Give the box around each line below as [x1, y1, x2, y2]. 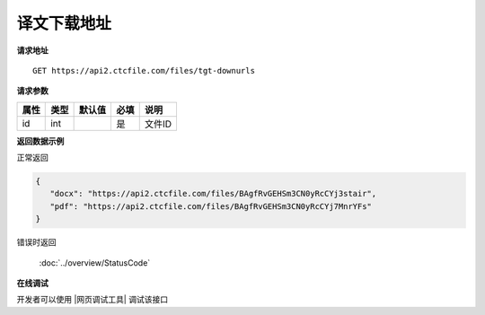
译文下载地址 [16, 13, 112, 33]
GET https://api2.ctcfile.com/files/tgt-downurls [32, 66, 256, 75]
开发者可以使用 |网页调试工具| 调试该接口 [16, 294, 169, 305]
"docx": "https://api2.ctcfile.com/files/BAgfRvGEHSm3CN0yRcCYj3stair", [49, 188, 377, 199]
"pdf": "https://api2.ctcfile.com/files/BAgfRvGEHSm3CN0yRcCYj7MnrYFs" [49, 201, 373, 211]
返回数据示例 [16, 136, 65, 146]
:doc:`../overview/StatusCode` [39, 257, 151, 268]
